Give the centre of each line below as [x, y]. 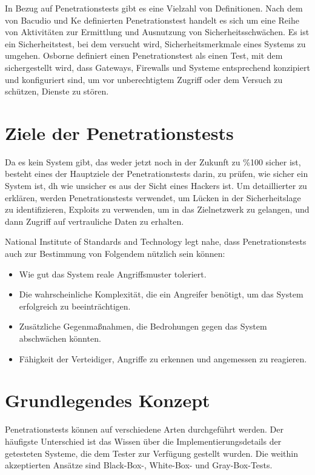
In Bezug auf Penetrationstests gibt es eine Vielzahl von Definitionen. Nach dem [154, 8]
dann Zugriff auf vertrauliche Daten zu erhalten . [94, 221]
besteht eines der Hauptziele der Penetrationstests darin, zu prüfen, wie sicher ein [157, 174]
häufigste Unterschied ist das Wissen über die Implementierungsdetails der [143, 441]
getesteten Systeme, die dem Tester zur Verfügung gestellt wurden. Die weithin [152, 453]
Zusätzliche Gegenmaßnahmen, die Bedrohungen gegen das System [143, 326]
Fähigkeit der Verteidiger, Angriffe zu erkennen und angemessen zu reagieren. [163, 358]
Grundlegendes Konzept [108, 400]
